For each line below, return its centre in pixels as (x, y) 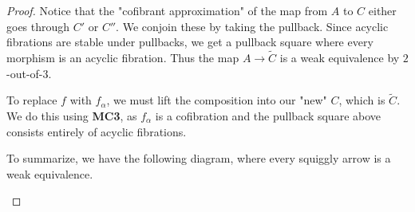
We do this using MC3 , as (72, 116)
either (382, 10)
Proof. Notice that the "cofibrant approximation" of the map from (167, 10)
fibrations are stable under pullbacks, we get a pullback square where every (190, 42)
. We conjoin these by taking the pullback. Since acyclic (252, 26)
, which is (362, 100)
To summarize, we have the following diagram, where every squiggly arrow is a (199, 158)
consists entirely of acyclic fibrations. (97, 131)
